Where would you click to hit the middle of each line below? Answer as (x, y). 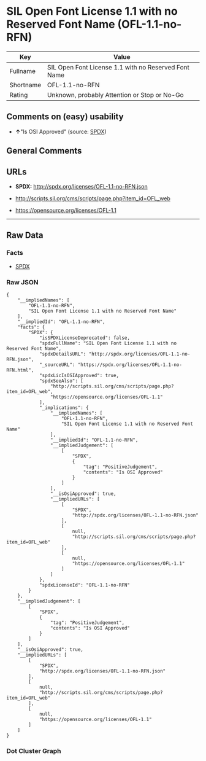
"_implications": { (64, 408)
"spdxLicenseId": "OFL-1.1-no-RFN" (85, 585)
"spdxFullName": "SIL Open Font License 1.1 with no (108, 343)
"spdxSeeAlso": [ (61, 381)
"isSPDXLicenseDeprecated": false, (85, 338)
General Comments (44, 151)
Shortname (25, 85)
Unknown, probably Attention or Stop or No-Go (115, 95)
